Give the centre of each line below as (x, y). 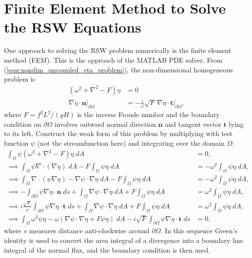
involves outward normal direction (105, 124)
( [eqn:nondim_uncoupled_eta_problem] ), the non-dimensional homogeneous (119, 69)
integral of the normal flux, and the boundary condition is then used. (107, 249)
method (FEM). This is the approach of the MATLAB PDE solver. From (113, 60)
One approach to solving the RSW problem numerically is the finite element (118, 50)
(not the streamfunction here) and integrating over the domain (131, 143)
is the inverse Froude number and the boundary (148, 114)
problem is (19, 79)
